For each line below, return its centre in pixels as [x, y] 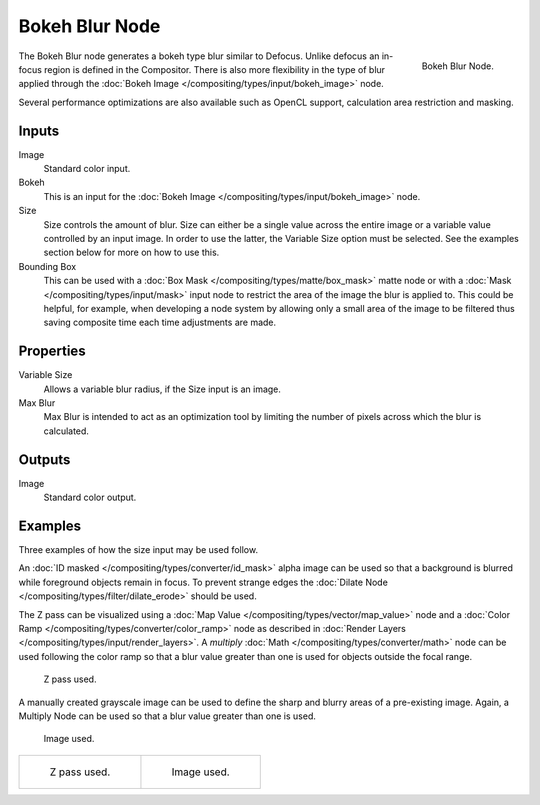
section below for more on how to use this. [131, 252]
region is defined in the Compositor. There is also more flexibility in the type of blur [214, 69]
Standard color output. [90, 497]
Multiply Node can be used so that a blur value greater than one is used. [167, 716]
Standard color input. [87, 169]
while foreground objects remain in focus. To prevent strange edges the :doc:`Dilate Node [203, 582]
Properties [52, 351]
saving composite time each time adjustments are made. [160, 322]
